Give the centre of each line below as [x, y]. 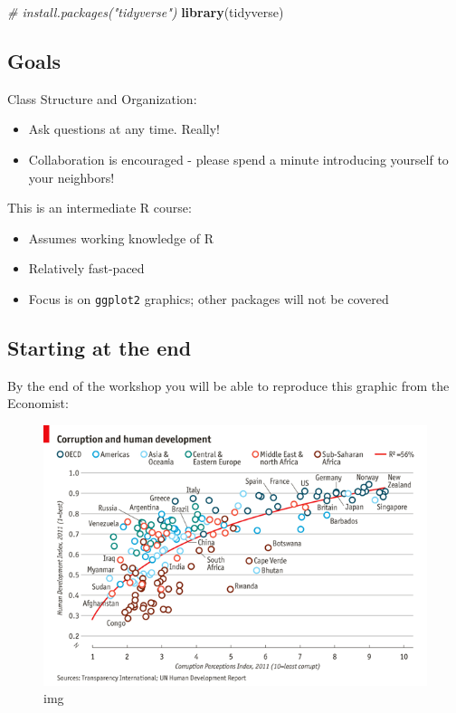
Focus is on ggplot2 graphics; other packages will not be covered [209, 298]
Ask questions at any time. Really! [124, 129]
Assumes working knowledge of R [121, 238]
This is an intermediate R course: [100, 208]
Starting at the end [100, 347]
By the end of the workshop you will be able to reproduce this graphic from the [228, 385]
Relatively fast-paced [86, 268]
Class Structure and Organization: [102, 98]
